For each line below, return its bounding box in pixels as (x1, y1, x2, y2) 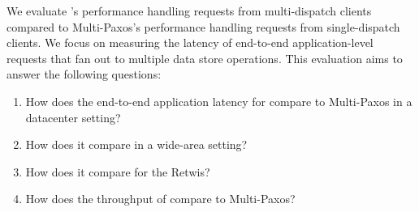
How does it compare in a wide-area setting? (25, 136, 248, 153)
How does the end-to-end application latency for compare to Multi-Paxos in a (25, 92, 413, 109)
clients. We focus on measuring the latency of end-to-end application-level (6, 34, 374, 51)
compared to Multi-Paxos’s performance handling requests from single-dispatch (6, 18, 400, 35)
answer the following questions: (6, 66, 162, 83)
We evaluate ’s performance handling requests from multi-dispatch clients (6, 2, 372, 19)
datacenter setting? (25, 108, 121, 125)
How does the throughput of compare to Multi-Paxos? (25, 190, 296, 207)
